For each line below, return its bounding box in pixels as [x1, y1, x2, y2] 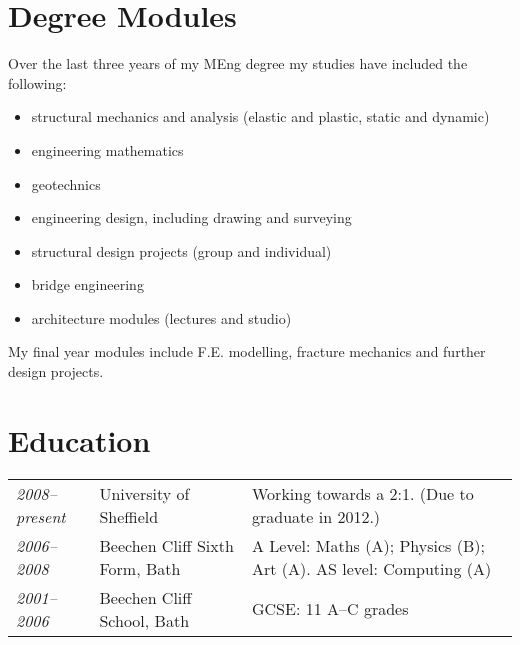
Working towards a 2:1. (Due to [252, 481, 474, 505]
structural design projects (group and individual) [31, 240, 332, 261]
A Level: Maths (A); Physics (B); [252, 533, 485, 557]
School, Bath [99, 608, 190, 632]
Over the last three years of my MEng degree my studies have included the [8, 53, 468, 74]
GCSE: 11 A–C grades [252, 597, 409, 621]
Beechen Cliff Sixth [99, 533, 234, 557]
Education [8, 419, 151, 460]
